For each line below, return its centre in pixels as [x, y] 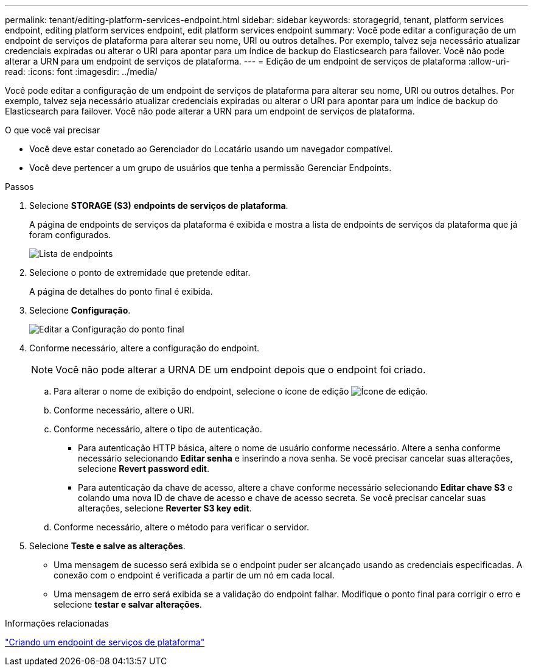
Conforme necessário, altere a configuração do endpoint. [145, 348]
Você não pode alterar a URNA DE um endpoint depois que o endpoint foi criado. [241, 370]
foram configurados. [70, 235]
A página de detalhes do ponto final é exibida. [121, 291]
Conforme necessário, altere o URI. [124, 410]
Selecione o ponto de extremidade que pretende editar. [140, 272]
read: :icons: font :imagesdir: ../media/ [81, 72]
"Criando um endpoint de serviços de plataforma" [105, 642]
